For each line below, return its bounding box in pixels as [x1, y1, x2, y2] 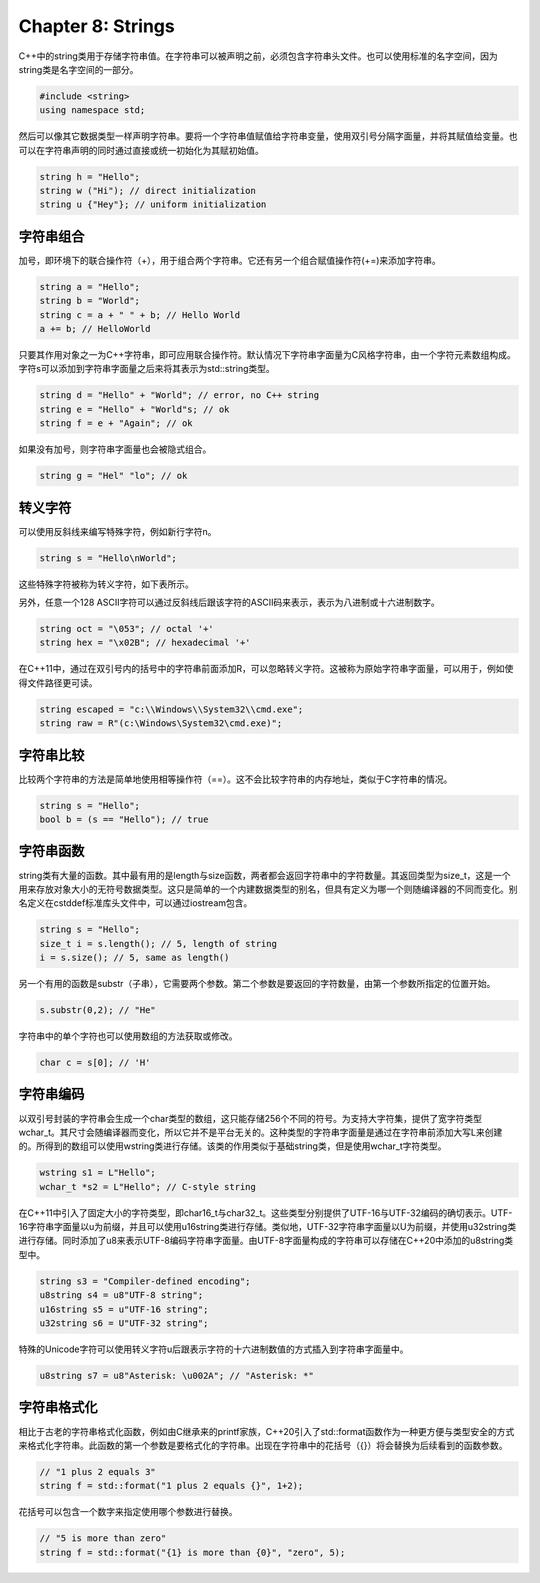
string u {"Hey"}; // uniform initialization [39, 199, 267, 210]
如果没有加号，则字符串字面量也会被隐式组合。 [18, 443, 212, 455]
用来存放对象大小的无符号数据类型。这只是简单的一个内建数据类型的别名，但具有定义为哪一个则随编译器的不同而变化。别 [18, 883, 518, 895]
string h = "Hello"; [39, 171, 140, 182]
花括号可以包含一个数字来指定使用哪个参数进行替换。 [18, 1506, 238, 1518]
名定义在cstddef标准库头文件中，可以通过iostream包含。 [18, 897, 253, 909]
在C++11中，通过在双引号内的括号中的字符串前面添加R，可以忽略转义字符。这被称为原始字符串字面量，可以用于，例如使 [18, 663, 514, 675]
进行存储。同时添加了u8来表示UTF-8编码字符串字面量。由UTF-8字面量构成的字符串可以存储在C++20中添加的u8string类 [18, 1235, 514, 1247]
